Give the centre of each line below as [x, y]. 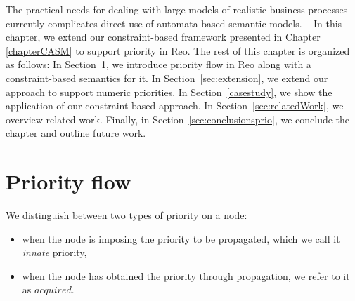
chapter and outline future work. [76, 133]
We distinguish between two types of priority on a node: [127, 215]
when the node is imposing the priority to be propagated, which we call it [181, 238]
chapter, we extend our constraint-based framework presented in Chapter [163, 37]
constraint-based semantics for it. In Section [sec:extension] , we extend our [167, 78]
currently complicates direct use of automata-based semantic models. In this [174, 23]
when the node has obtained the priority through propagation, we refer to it [186, 275]
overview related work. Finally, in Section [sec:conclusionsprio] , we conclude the [178, 119]
